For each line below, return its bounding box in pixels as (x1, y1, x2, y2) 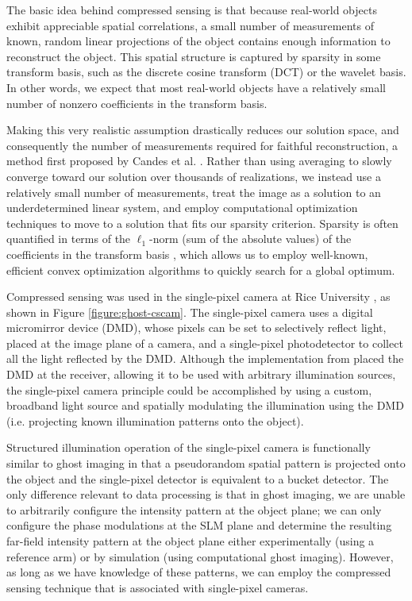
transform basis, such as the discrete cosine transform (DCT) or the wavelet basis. (6, 64, 406, 80)
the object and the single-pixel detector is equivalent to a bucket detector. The (6, 470, 389, 487)
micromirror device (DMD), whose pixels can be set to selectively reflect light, (6, 319, 387, 336)
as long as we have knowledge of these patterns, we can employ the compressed (6, 564, 391, 580)
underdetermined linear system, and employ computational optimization (6, 199, 358, 216)
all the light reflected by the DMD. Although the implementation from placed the (6, 350, 404, 367)
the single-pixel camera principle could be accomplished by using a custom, (6, 381, 372, 398)
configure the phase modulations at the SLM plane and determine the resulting (6, 517, 392, 534)
